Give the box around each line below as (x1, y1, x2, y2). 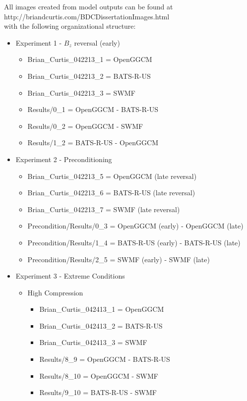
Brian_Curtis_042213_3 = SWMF (27, 87, 135, 98)
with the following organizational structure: (4, 21, 136, 31)
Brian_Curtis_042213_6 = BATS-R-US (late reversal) (27, 187, 195, 198)
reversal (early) (74, 37, 120, 48)
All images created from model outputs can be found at (4, 1, 173, 11)
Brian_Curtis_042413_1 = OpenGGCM (39, 304, 164, 314)
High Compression (27, 287, 83, 297)
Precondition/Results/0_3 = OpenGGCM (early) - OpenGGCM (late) (27, 221, 244, 231)
